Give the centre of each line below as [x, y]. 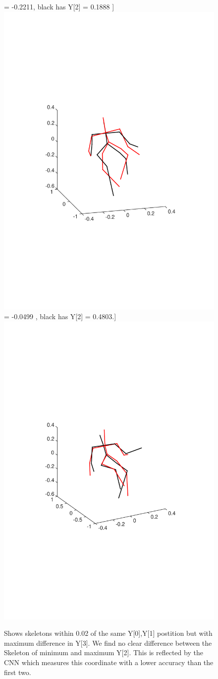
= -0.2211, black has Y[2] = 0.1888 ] [59, 6]
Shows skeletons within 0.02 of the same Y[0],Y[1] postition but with [108, 633]
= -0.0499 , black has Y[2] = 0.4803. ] [60, 316]
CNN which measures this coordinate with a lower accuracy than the [109, 662]
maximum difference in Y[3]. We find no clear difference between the [108, 643]
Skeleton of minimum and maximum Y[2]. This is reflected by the [104, 652]
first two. [18, 672]
